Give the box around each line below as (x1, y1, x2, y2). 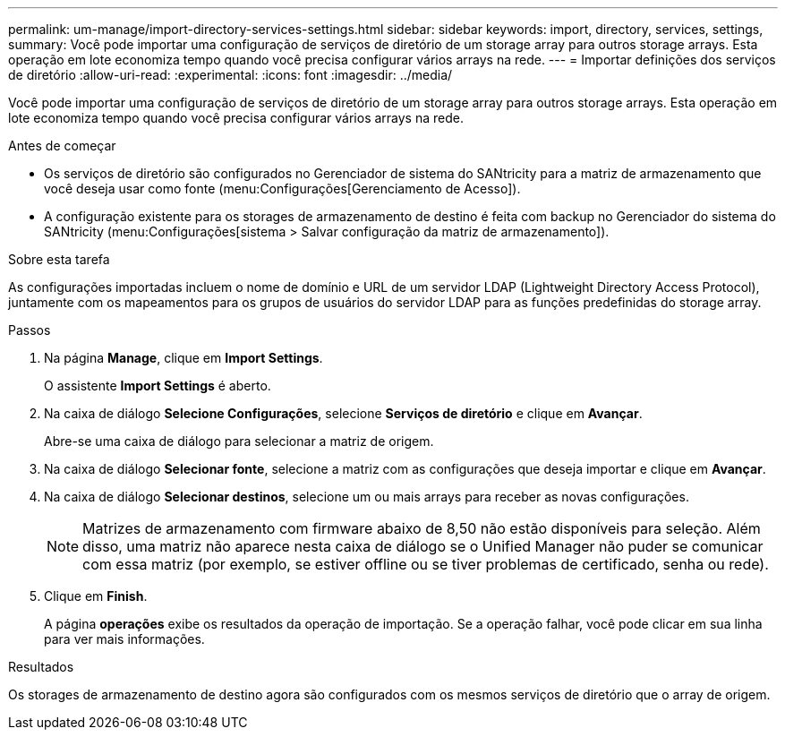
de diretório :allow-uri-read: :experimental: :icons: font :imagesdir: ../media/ (8, 67, 453, 82)
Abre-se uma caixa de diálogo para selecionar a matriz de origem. (44, 433, 434, 449)
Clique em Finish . (44, 588, 148, 604)
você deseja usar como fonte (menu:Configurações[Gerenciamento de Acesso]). (44, 181, 521, 196)
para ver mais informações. (44, 631, 205, 647)
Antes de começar (8, 138, 116, 153)
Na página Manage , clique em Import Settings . (44, 350, 323, 365)
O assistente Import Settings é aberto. (44, 378, 271, 393)
